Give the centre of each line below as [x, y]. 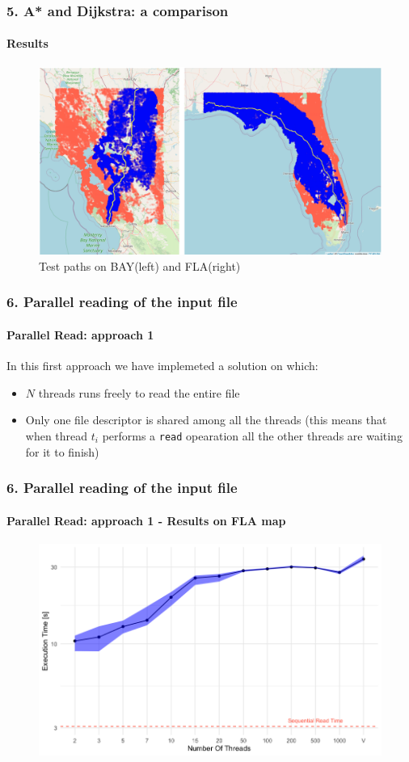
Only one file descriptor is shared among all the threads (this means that [206, 420]
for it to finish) [62, 451]
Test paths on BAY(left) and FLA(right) [140, 265]
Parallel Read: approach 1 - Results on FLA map [146, 520]
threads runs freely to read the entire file [139, 392]
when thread [57, 435]
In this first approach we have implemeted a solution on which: [162, 366]
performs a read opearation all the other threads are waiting [252, 435]
